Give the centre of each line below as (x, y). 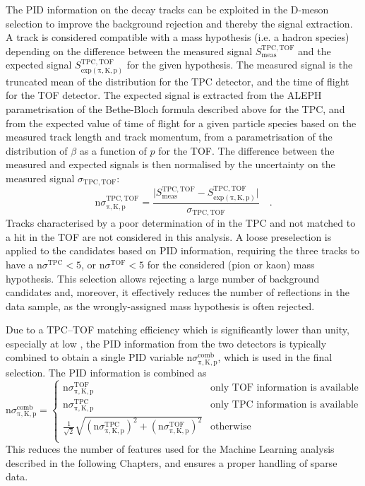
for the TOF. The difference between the (246, 150)
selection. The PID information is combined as (106, 372)
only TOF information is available (285, 387)
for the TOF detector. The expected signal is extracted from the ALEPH (164, 95)
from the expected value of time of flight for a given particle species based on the (181, 123)
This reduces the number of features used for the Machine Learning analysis (170, 449)
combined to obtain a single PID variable (95, 357)
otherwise (231, 427)
